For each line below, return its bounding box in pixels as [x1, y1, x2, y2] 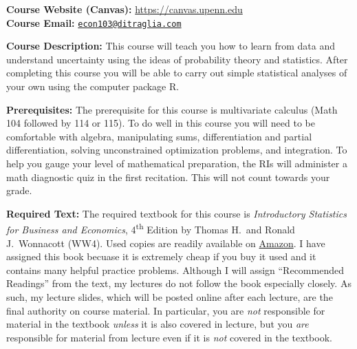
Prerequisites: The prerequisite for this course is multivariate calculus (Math [6, 102, 338, 116]
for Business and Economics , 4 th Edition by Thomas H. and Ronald [6, 220, 295, 237]
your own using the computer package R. [6, 79, 180, 94]
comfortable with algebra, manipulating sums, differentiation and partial [6, 129, 312, 143]
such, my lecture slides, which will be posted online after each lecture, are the [6, 290, 333, 304]
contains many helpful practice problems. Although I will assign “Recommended [6, 262, 344, 277]
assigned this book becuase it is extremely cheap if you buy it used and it [6, 249, 316, 264]
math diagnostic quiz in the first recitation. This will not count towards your [6, 169, 330, 184]
